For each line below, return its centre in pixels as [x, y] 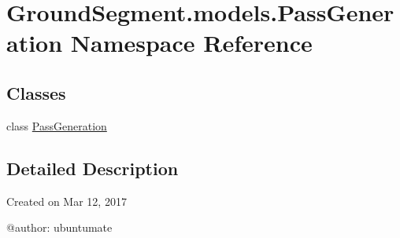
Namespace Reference [191, 43]
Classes [36, 92]
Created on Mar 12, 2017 [67, 201]
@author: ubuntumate [59, 227]
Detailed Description [93, 168]
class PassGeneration [57, 125]
